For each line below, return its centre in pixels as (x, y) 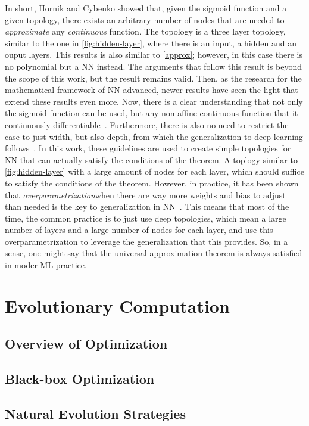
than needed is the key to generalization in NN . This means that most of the (147, 206)
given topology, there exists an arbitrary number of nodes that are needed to (145, 19)
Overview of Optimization (86, 343)
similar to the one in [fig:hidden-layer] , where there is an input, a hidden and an (151, 43)
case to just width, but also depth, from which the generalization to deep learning (154, 136)
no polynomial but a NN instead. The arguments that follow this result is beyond (154, 66)
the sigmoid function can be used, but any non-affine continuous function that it (152, 113)
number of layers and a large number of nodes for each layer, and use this (139, 230)
